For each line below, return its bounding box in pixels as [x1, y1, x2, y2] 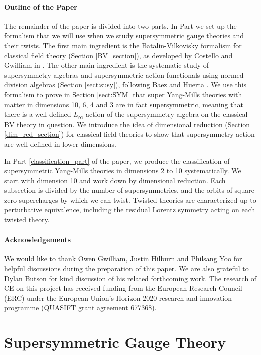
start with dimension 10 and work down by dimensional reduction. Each [4, 175, 226, 185]
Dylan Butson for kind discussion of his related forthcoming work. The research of [4, 273, 257, 283]
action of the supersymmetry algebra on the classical [85, 109, 248, 120]
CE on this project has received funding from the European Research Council [4, 283, 242, 293]
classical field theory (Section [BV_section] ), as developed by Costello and [4, 50, 233, 60]
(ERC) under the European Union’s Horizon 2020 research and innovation [4, 292, 232, 303]
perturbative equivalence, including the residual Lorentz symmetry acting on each [4, 204, 255, 215]
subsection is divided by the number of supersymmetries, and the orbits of [4, 185, 232, 195]
